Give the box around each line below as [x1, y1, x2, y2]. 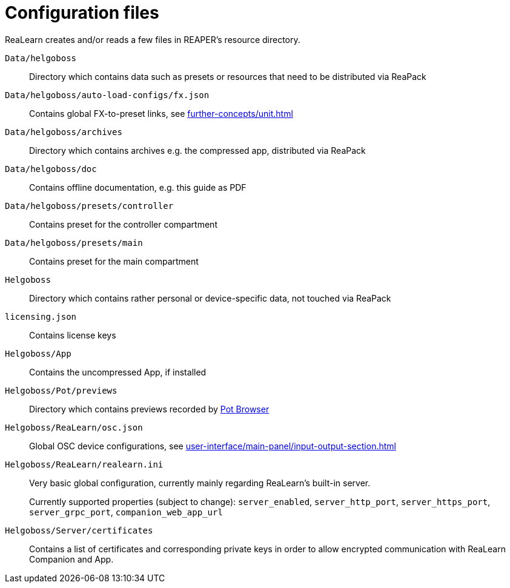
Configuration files [5, 2, 159, 23]
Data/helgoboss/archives [5, 127, 122, 137]
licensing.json [5, 311, 77, 322]
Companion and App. [29, 553, 114, 564]
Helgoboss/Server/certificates [5, 525, 153, 535]
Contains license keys [29, 329, 116, 340]
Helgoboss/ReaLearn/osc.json [5, 422, 143, 432]
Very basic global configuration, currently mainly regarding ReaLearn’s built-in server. [29, 477, 371, 488]
